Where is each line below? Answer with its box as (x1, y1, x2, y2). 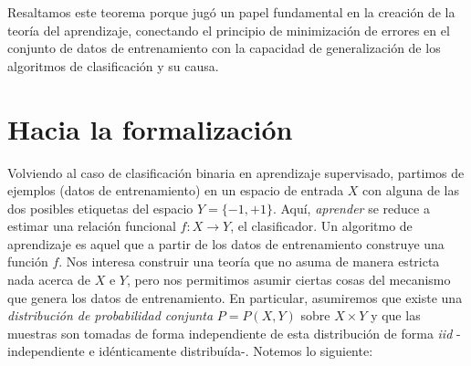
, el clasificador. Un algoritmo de (230, 216, 413, 235)
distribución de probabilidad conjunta (7, 306, 214, 325)
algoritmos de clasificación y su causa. (7, 56, 219, 75)
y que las (371, 306, 421, 325)
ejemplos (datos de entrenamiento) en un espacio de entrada (7, 181, 344, 200)
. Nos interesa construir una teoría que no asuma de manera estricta (58, 252, 440, 271)
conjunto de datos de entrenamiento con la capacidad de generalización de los (7, 38, 441, 58)
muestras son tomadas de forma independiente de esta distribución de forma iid (7, 323, 453, 342)
